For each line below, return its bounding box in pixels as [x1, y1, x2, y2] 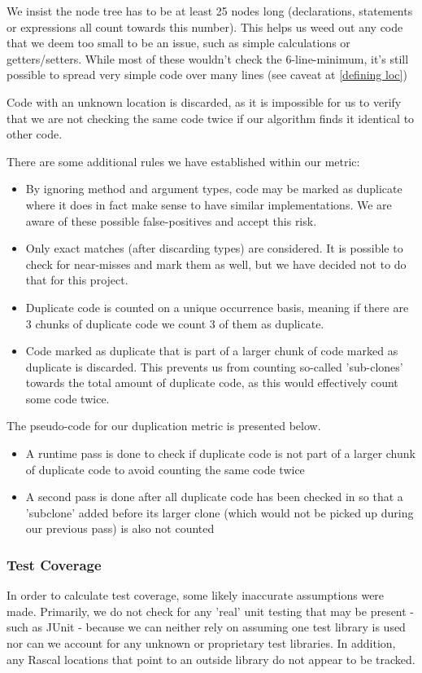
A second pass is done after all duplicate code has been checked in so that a [25, 488, 403, 505]
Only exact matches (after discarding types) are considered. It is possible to [25, 240, 403, 257]
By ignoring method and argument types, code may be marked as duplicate [25, 180, 402, 197]
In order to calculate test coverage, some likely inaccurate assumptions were [7, 587, 385, 604]
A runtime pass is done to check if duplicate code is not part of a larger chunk [25, 445, 415, 462]
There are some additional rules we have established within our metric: [7, 152, 360, 169]
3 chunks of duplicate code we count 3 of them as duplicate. [25, 315, 324, 332]
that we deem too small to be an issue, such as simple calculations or [7, 34, 350, 51]
